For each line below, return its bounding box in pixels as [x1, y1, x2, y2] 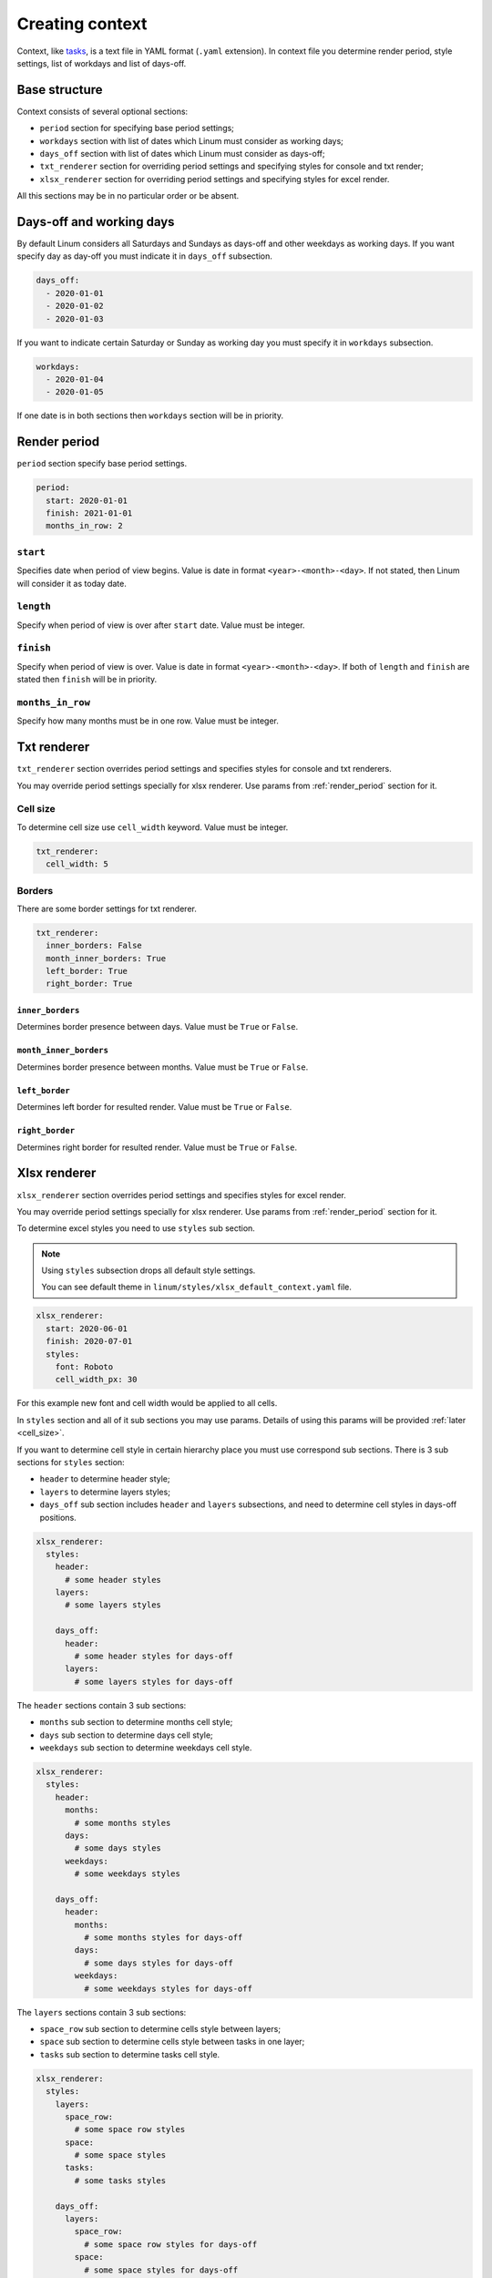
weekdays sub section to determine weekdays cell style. [39, 1741, 252, 1753]
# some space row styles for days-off [83, 2239, 258, 2250]
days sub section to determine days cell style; [39, 1729, 213, 1740]
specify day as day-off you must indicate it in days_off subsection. [16, 251, 273, 262]
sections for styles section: [16, 1456, 125, 1467]
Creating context [16, 14, 148, 34]
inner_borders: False [46, 940, 143, 951]
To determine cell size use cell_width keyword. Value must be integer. [16, 821, 289, 833]
